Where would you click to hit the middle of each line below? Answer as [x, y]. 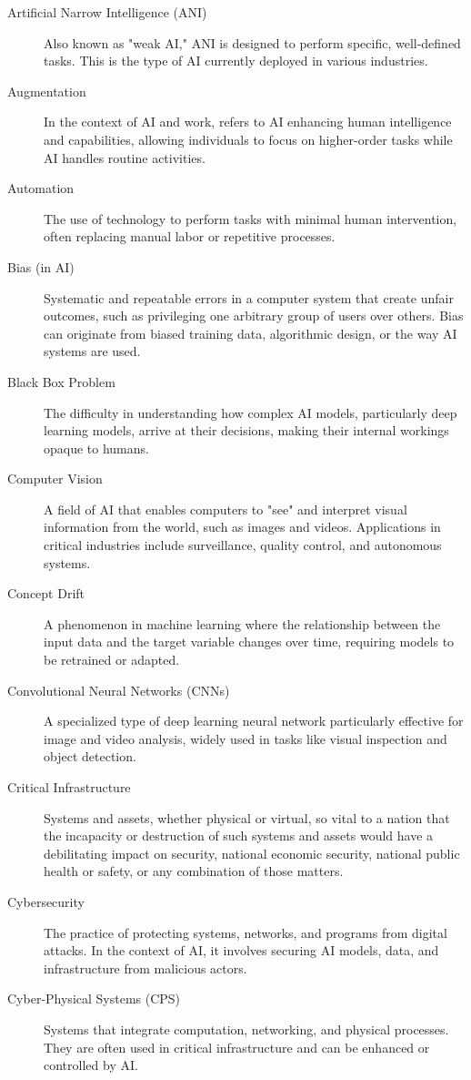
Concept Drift [46, 593]
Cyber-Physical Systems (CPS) [94, 998]
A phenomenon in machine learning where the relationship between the [242, 623]
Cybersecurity [46, 901]
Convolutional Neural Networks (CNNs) [119, 690]
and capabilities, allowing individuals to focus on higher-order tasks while [248, 139]
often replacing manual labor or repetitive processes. [190, 236]
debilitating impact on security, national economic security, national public [252, 853]
